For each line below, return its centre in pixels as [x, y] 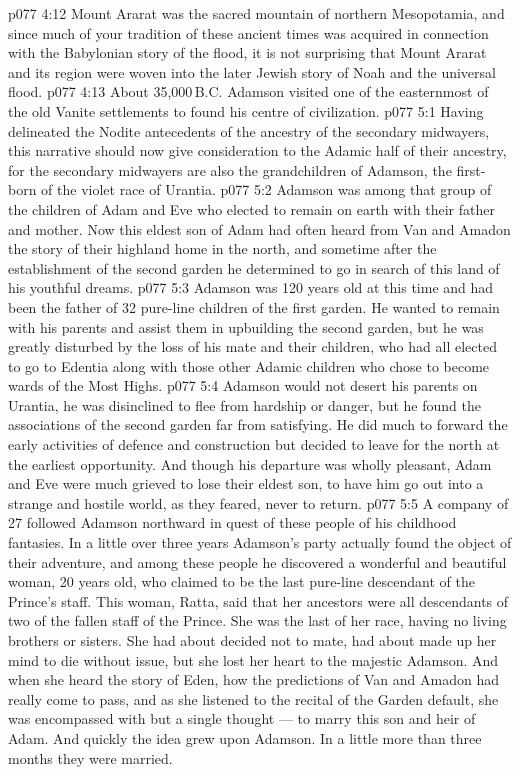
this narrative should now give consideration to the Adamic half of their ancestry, [257, 150]
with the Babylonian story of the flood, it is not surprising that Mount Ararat [247, 52]
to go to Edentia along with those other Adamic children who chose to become [249, 365]
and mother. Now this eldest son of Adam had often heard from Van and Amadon [259, 228]
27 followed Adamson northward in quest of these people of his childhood [232, 522]
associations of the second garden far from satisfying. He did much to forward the [258, 424]
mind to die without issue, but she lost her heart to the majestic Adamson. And [253, 659]
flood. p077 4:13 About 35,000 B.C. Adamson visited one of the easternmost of [248, 91]
